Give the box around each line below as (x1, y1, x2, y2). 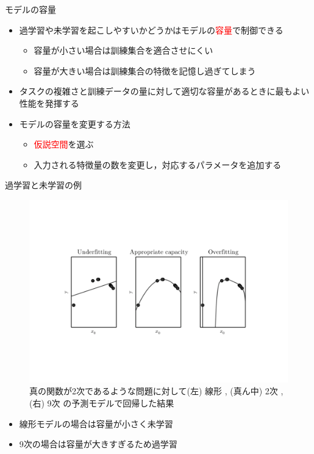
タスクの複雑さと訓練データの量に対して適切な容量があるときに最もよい (19, 85, 310, 98)
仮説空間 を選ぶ (34, 138, 94, 151)
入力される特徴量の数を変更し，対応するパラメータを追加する (34, 158, 282, 171)
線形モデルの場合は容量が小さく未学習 (19, 417, 173, 430)
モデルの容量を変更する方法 (19, 117, 130, 130)
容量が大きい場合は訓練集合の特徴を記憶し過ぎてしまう (34, 64, 256, 77)
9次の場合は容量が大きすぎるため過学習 (19, 438, 177, 450)
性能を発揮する (19, 96, 79, 109)
